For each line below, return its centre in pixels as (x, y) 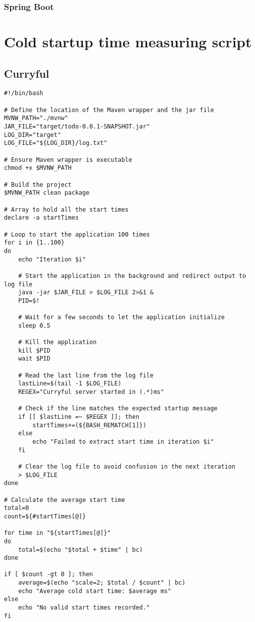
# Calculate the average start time (65, 500)
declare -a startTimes (42, 218)
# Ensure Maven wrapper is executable (68, 160)
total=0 (17, 508)
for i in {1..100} (34, 243)
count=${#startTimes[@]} (45, 516)
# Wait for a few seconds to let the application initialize (121, 317)
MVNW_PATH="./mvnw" (36, 118)
